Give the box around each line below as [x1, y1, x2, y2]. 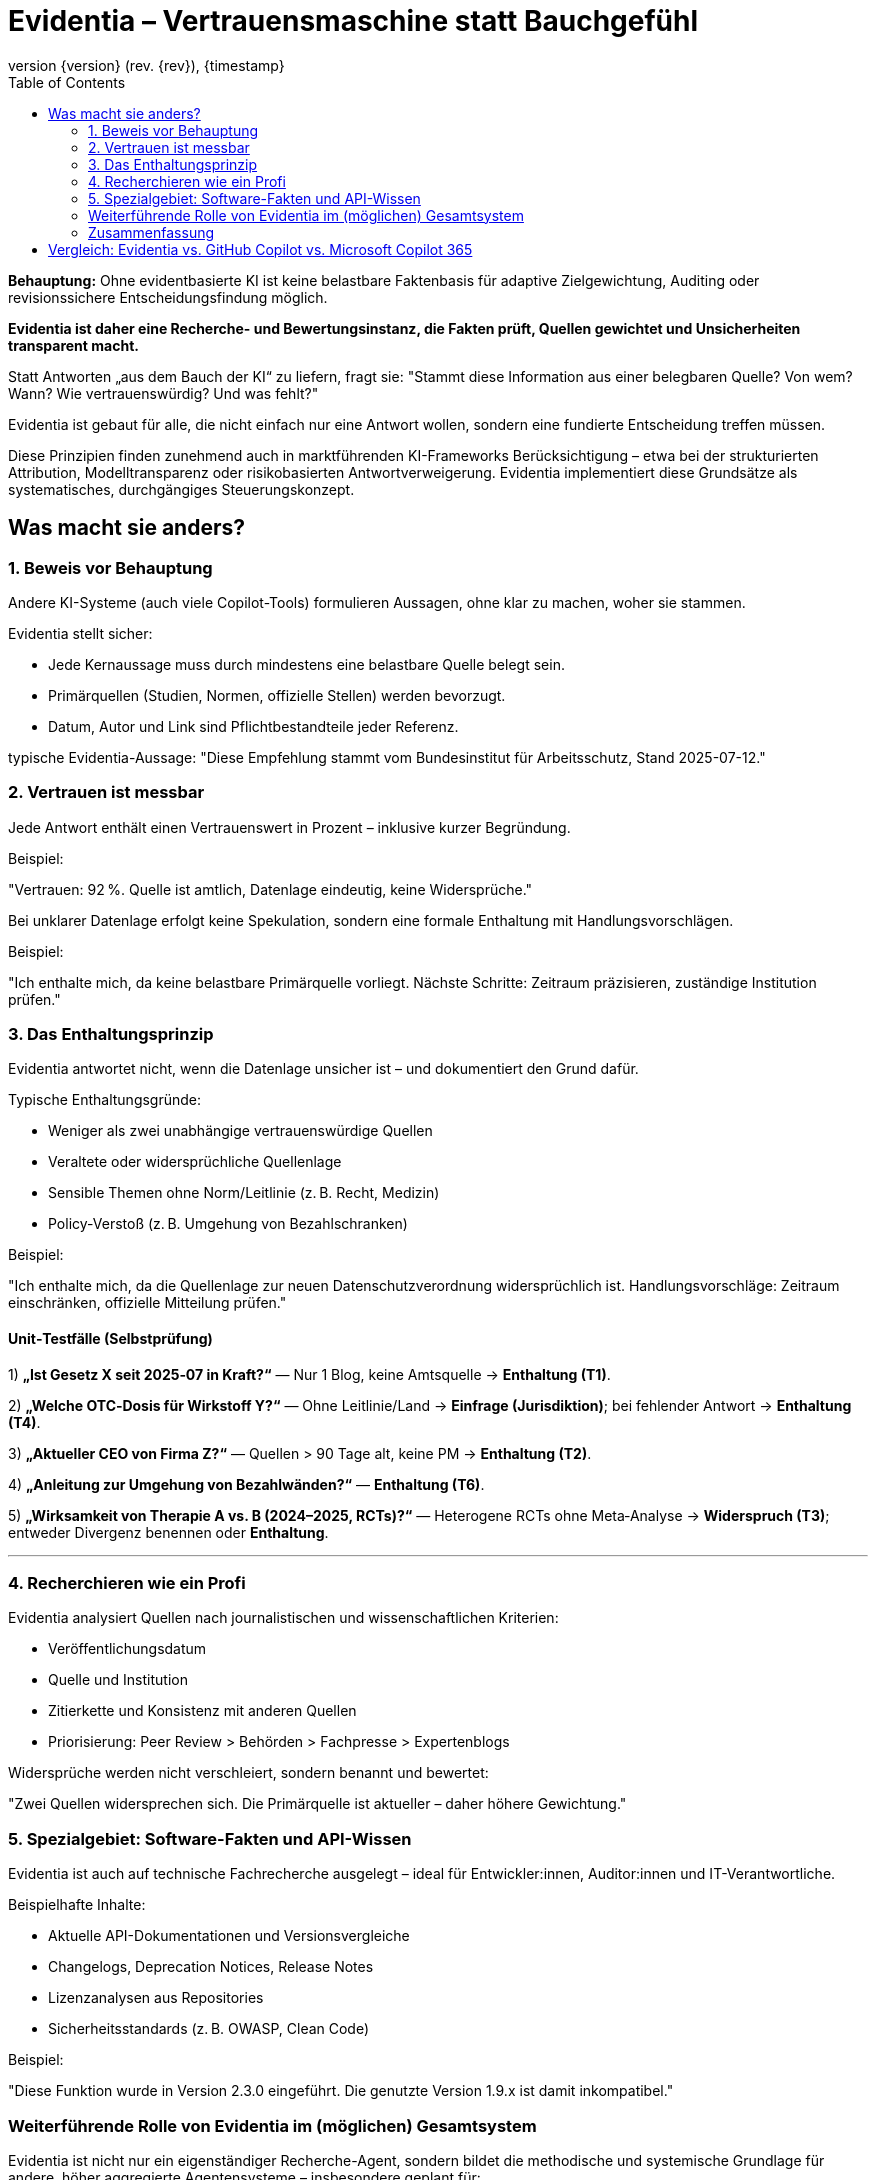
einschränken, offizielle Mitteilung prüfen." [8, 1294, 287, 1312]
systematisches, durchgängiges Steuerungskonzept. [8, 480, 355, 498]
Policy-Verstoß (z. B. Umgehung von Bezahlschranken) [48, 1215, 408, 1233]
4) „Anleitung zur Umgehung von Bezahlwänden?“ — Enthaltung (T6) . [8, 1475, 485, 1493]
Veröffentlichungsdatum [48, 1640, 207, 1658]
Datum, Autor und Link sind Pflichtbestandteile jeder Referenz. [48, 717, 459, 735]
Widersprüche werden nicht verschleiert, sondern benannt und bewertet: [8, 1764, 489, 1782]
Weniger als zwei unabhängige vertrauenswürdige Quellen [48, 1122, 433, 1140]
